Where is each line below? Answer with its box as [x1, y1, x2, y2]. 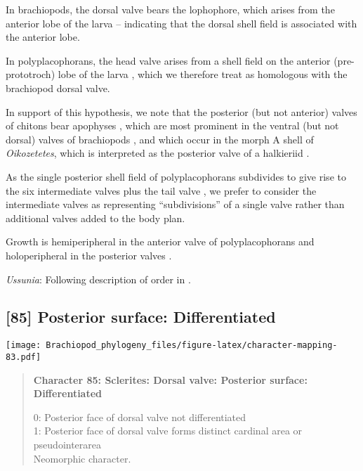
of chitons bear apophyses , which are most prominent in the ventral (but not [6, 118, 339, 133]
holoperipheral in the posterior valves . [6, 247, 172, 262]
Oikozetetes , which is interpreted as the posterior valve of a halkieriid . [6, 146, 310, 160]
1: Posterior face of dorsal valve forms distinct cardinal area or [33, 423, 303, 438]
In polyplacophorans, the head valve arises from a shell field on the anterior [6, 53, 331, 67]
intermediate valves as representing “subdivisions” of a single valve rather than [6, 197, 345, 212]
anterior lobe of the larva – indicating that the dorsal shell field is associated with [6, 15, 357, 30]
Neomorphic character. [33, 451, 131, 465]
